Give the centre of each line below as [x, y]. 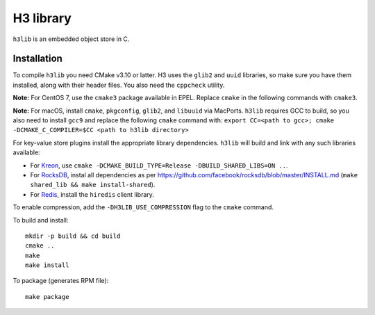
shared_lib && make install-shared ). [93, 185]
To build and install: [41, 220]
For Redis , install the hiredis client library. [92, 194]
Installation [37, 59]
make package [47, 297]
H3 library [42, 18]
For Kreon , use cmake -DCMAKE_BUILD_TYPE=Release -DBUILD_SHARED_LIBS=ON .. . [159, 165]
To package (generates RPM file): [61, 281]
